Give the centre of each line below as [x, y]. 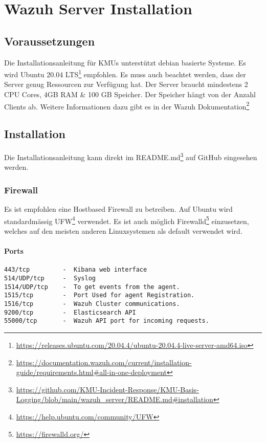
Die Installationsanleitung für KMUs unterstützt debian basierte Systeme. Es [125, 62]
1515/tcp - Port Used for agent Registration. [99, 295]
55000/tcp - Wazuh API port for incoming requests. [107, 321]
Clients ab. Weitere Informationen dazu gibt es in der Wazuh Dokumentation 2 [127, 105]
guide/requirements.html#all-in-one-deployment [91, 372]
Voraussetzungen [50, 41]
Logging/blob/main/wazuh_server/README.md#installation [115, 399]
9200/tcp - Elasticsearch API [70, 312]
